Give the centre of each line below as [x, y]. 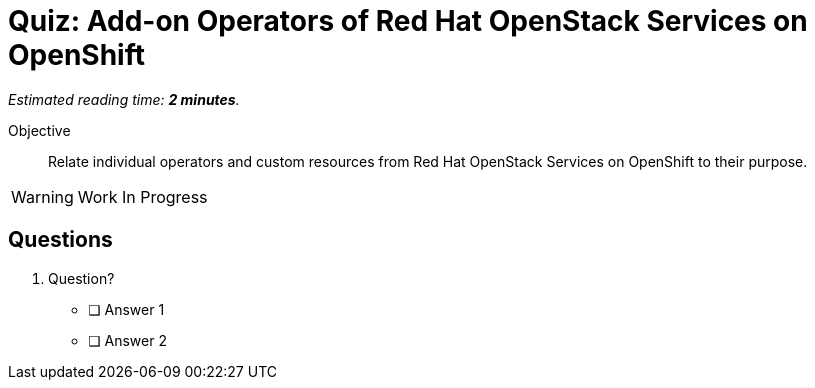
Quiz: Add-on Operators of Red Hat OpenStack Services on [408, 21]
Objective [39, 130]
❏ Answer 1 [126, 309]
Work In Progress [142, 196]
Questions [60, 240]
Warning [42, 196]
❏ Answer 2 [127, 340]
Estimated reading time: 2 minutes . [124, 99]
